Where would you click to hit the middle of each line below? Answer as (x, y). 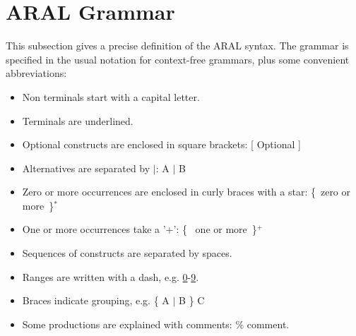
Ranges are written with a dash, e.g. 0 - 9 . (111, 276)
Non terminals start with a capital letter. (111, 96)
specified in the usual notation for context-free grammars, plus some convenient (178, 59)
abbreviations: (36, 73)
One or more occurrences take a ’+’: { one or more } (140, 229)
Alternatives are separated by (86, 168)
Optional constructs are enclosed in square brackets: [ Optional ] (161, 144)
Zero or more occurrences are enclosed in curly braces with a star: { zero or (186, 192)
